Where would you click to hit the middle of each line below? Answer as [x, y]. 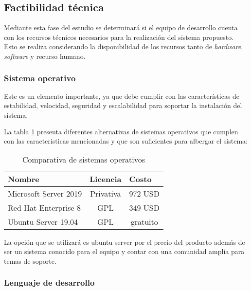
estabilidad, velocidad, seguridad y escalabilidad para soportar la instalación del [123, 105]
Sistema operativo [40, 78]
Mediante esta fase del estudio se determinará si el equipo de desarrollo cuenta [121, 27]
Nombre [24, 179]
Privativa [106, 193]
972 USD [144, 193]
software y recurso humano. [45, 56]
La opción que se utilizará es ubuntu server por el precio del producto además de [125, 242]
